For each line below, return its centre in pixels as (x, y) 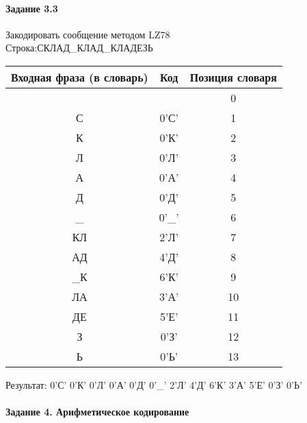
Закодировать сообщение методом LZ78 (88, 34)
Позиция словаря (233, 77)
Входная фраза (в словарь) (80, 77)
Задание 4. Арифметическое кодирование (97, 412)
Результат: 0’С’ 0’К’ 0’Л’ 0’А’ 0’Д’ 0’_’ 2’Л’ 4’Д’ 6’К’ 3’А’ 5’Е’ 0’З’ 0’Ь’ (154, 384)
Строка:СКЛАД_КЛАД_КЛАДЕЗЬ (79, 48)
